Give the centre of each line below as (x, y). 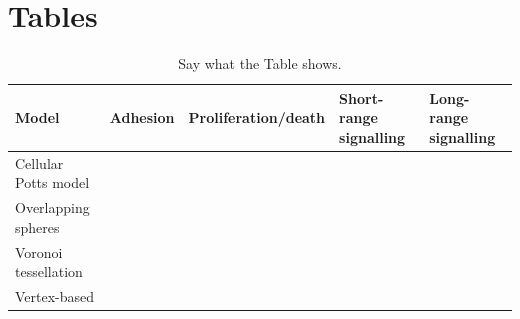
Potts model (52, 182)
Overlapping (52, 207)
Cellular (39, 162)
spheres (37, 226)
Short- (361, 97)
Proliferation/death (257, 117)
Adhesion (142, 117)
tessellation (49, 271)
